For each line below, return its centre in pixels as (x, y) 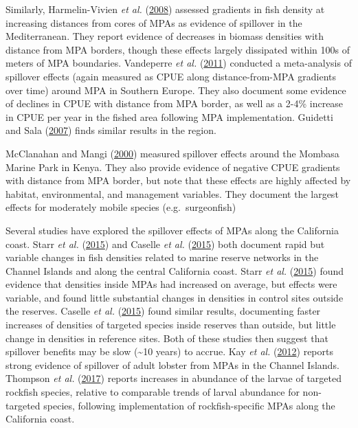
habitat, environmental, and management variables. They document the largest (172, 193)
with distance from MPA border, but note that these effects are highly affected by (178, 180)
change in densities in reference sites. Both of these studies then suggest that (167, 338)
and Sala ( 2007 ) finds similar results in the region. (111, 130)
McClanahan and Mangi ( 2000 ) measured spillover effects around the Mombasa (172, 153)
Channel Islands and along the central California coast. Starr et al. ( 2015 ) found (175, 270)
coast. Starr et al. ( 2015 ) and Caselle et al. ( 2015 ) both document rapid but (165, 244)
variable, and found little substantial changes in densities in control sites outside (175, 297)
